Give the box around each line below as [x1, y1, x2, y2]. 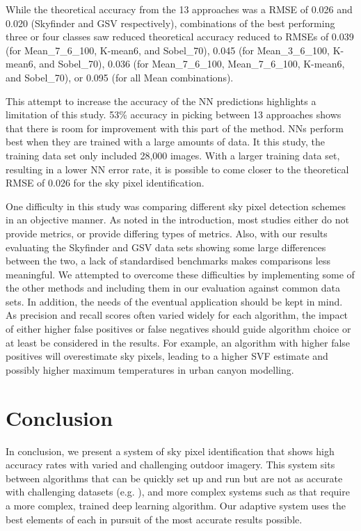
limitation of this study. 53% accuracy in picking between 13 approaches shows [6, 107, 342, 122]
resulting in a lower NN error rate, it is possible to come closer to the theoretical [6, 161, 349, 176]
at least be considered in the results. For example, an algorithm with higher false [6, 335, 351, 349]
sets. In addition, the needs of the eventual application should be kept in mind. [6, 294, 343, 308]
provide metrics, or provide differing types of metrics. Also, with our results [6, 225, 328, 240]
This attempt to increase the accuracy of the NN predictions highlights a [6, 93, 316, 108]
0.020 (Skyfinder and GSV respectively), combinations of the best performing [6, 15, 335, 30]
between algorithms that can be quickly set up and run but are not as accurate [6, 470, 343, 485]
